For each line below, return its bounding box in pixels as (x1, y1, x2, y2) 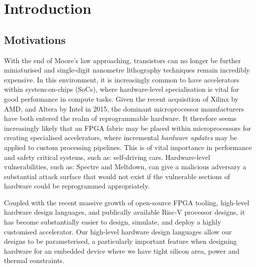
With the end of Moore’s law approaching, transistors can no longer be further (4, 55, 241, 65)
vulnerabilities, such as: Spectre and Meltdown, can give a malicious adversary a (4, 161, 247, 172)
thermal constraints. (4, 255, 64, 266)
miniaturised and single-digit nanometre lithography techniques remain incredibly (4, 65, 250, 75)
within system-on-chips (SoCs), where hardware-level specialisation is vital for (4, 84, 239, 94)
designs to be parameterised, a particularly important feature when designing (4, 236, 237, 246)
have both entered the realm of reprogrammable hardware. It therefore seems (4, 113, 237, 123)
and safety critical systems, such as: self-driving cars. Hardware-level (4, 152, 210, 162)
